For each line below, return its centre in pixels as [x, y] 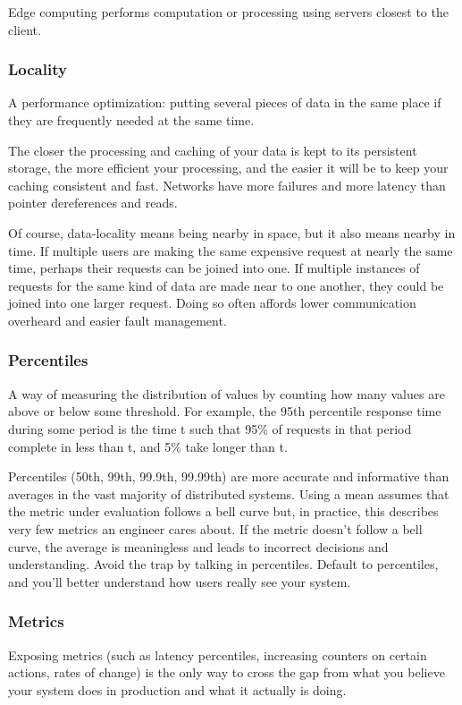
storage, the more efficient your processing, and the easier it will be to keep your [228, 168]
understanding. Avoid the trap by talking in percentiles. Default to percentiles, [223, 564]
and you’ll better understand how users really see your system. [180, 581]
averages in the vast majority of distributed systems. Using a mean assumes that [229, 493]
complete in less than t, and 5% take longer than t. [148, 446]
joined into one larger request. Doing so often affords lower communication [212, 303]
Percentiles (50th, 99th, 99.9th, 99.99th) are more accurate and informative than [229, 476]
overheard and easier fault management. [118, 320]
